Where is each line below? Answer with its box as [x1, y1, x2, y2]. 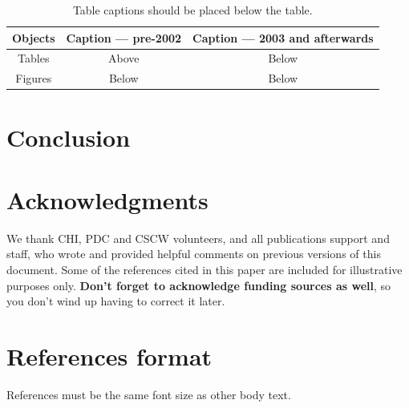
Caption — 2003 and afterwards [192, 29, 374, 46]
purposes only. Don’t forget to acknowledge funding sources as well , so [6, 277, 391, 293]
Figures [15, 70, 52, 87]
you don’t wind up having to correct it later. [6, 293, 225, 309]
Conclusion [6, 120, 131, 153]
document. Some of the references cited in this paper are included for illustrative [6, 261, 403, 278]
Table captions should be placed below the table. [72, 2, 313, 18]
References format [6, 340, 213, 373]
